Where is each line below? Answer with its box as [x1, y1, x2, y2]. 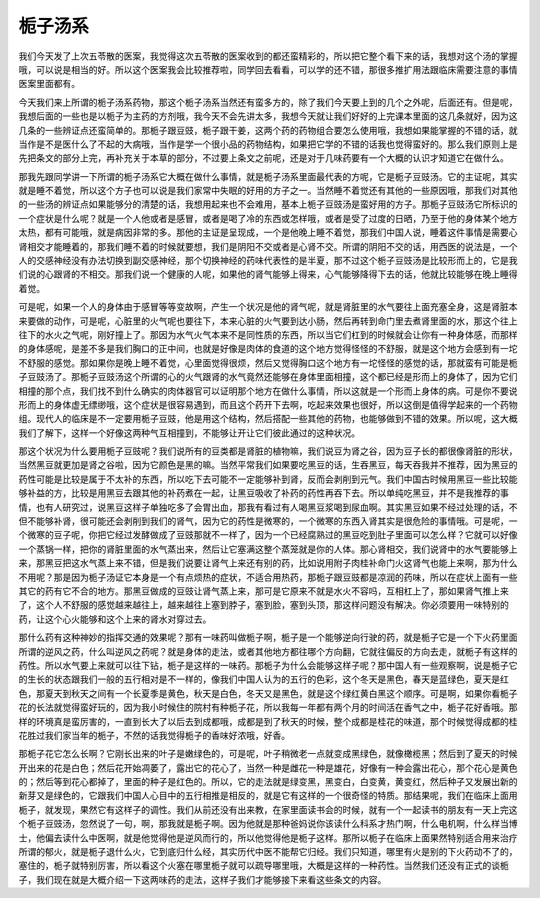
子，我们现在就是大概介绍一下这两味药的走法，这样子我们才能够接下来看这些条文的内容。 [18, 873, 387, 885]
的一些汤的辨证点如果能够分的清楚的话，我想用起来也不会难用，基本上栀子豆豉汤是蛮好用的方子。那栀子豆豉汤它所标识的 [18, 198, 518, 210]
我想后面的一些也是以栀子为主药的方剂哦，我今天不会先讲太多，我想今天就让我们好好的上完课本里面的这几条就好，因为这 [18, 110, 518, 122]
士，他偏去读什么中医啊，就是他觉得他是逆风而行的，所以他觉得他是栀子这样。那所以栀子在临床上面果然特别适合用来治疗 [18, 831, 518, 844]
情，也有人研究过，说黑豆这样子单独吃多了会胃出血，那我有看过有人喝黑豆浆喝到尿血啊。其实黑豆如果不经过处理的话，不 [18, 501, 518, 513]
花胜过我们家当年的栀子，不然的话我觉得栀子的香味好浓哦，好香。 [18, 729, 290, 741]
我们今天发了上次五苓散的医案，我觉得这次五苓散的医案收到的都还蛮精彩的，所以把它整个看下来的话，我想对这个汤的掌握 [18, 50, 518, 62]
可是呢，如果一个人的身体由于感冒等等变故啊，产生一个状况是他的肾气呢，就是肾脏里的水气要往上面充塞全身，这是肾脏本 [18, 301, 518, 313]
